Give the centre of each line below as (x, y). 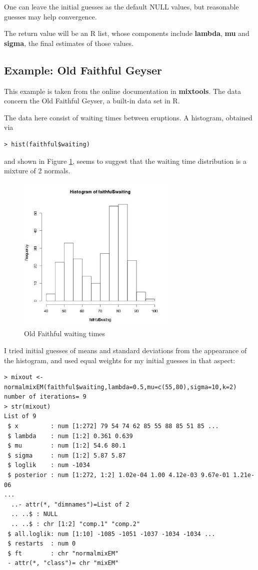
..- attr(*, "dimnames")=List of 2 (70, 504)
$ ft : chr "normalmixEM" (63, 553)
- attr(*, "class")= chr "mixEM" (63, 563)
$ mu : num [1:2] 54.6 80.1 (67, 446)
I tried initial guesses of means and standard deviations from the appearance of (125, 350)
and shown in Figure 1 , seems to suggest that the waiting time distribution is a (125, 161)
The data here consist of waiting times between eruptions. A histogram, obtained (128, 117)
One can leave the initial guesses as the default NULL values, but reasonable (121, 6)
